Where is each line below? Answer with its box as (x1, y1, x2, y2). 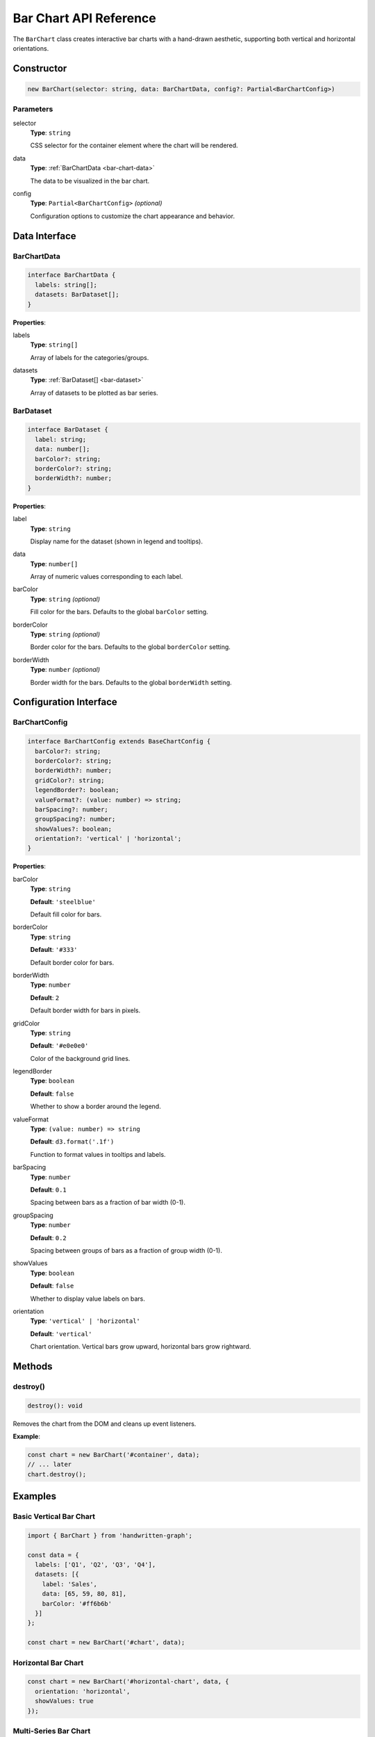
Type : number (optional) (30, 666, 101, 674)
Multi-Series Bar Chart (12, 1726, 91, 1736)
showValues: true (35, 1697, 94, 1705)
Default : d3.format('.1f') (30, 1137, 115, 1146)
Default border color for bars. (30, 958, 115, 966)
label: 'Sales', (42, 1580, 97, 1588)
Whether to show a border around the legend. (30, 1102, 161, 1111)
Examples (12, 1490, 57, 1502)
